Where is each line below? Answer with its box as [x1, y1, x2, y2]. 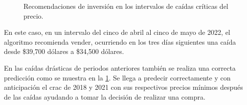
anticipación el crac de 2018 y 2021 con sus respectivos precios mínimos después [4, 82, 243, 92]
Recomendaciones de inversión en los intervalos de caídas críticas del [23, 1, 228, 11]
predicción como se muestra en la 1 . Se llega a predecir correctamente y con [4, 72, 231, 82]
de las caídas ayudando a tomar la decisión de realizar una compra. [4, 91, 205, 102]
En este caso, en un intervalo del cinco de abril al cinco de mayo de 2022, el [4, 27, 230, 37]
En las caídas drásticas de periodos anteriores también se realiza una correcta [4, 62, 236, 73]
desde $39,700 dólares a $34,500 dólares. [4, 46, 124, 56]
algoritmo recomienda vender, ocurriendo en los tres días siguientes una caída [4, 36, 236, 47]
